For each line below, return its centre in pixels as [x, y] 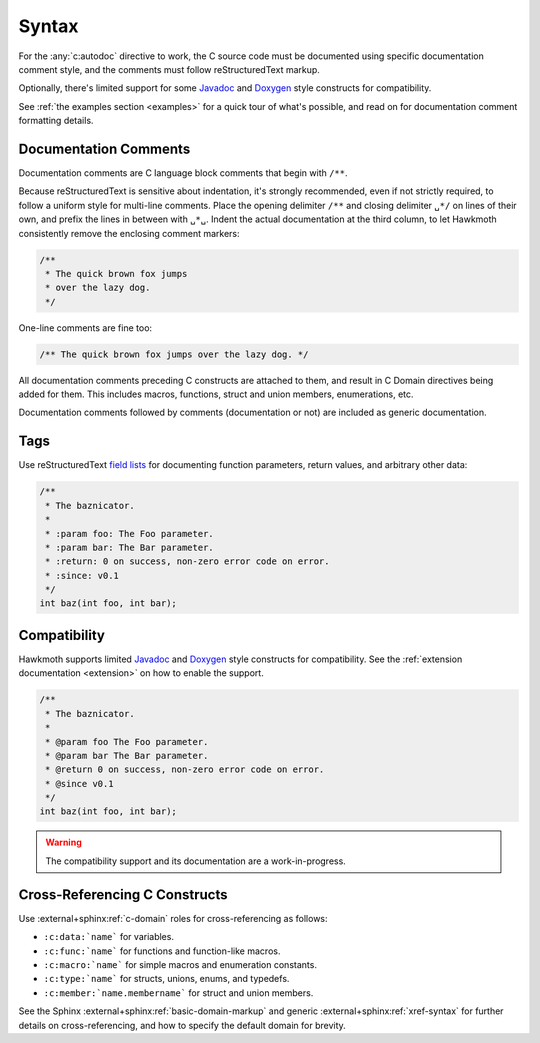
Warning [63, 842]
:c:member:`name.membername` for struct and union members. [178, 992]
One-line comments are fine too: [85, 327]
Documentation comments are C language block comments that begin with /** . [183, 173]
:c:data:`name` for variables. [109, 937]
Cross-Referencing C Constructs [123, 894]
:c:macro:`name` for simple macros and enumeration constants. [180, 964]
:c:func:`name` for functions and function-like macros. [162, 951]
